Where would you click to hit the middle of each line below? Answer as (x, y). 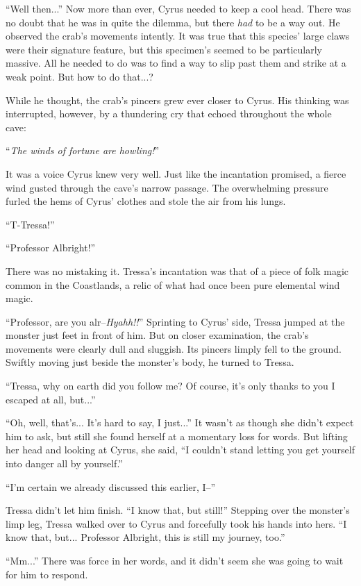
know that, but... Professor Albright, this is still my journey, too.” (145, 537)
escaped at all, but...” (51, 399)
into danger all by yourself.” (64, 463)
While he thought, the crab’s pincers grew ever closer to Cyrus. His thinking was (177, 100)
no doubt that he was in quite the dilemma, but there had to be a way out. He (173, 22)
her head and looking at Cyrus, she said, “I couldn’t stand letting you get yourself (180, 450)
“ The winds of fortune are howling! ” (83, 150)
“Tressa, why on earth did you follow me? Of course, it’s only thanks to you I (170, 386)
